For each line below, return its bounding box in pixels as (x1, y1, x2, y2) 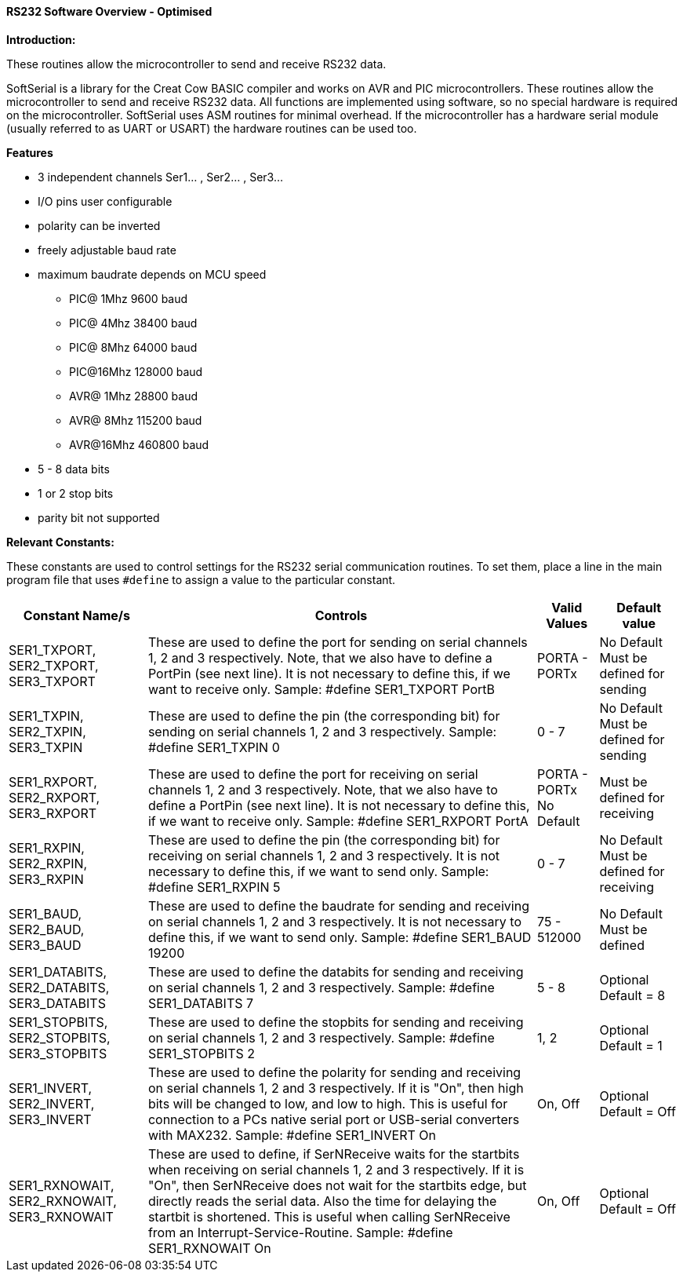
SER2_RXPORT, (9, 789, 100, 805)
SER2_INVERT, (9, 1095, 95, 1112)
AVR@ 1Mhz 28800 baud (69, 389, 198, 403)
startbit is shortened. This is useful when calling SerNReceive (147, 1208, 510, 1225)
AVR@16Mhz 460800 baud (69, 437, 209, 451)
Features (6, 145, 53, 159)
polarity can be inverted (38, 218, 161, 232)
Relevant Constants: (6, 535, 114, 549)
